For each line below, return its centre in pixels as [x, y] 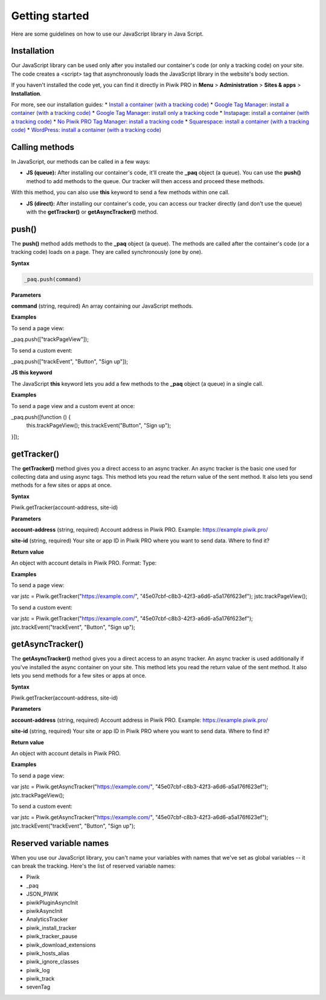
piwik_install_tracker [51, 927]
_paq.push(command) [53, 279]
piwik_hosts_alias [48, 953]
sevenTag [38, 987]
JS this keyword [32, 372]
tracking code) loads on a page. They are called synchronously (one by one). [107, 252]
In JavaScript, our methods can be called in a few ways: [81, 162]
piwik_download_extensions [61, 945]
